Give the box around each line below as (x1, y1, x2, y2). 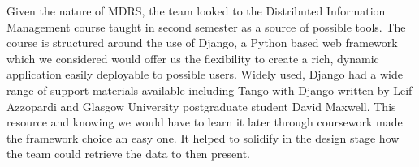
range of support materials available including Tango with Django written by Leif (6, 81, 413, 98)
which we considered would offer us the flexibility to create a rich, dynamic (6, 49, 379, 66)
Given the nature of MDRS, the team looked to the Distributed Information (6, 2, 386, 19)
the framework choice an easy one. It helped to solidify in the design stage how (6, 129, 400, 146)
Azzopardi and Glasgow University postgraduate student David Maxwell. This (6, 97, 396, 114)
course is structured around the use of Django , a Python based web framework (6, 34, 398, 51)
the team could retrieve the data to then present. (6, 145, 251, 162)
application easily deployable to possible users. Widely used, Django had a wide (6, 66, 403, 83)
